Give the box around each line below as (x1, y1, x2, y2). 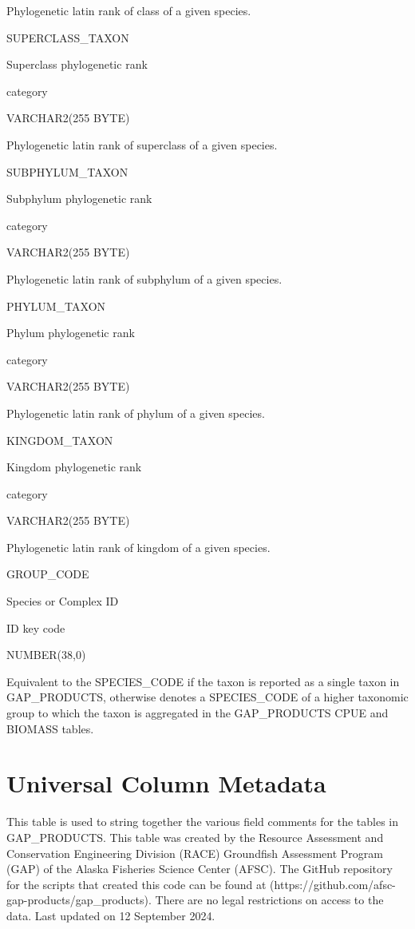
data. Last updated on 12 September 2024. (6, 907, 215, 923)
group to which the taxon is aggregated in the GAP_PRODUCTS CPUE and (6, 705, 389, 721)
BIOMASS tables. (6, 720, 94, 736)
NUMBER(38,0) (6, 646, 86, 663)
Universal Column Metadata (6, 767, 326, 800)
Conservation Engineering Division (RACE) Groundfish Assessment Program (6, 844, 383, 861)
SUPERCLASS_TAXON (6, 29, 129, 46)
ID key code (6, 619, 65, 636)
